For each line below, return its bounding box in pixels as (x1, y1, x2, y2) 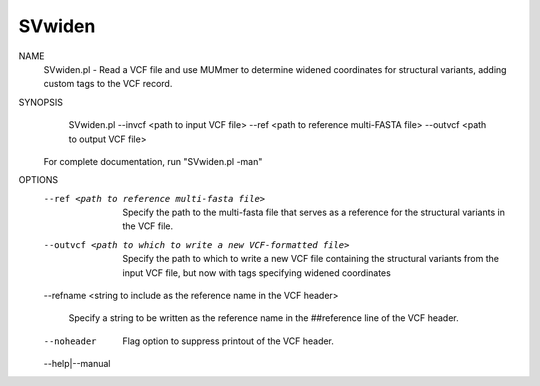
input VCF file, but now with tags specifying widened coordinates (122, 266, 392, 279)
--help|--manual (43, 358, 111, 370)
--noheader (43, 335, 97, 347)
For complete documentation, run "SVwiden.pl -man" (43, 155, 263, 167)
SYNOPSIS (18, 96, 64, 108)
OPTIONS (18, 174, 59, 186)
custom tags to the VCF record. (43, 78, 173, 90)
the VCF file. (122, 220, 174, 232)
